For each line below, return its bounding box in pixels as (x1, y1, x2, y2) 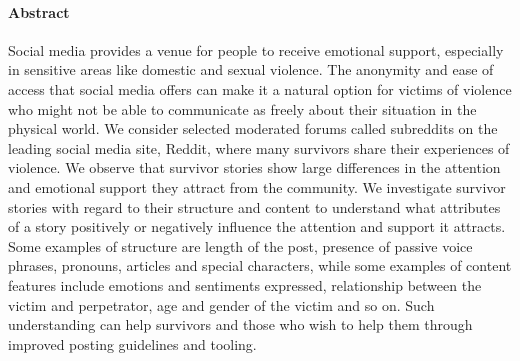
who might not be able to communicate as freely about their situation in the (8, 98, 477, 119)
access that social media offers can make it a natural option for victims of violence (8, 78, 512, 99)
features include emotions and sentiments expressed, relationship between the (8, 274, 482, 295)
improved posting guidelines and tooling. (8, 333, 257, 354)
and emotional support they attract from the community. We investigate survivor (8, 176, 506, 197)
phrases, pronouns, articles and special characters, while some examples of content (8, 255, 512, 276)
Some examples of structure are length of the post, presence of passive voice (8, 235, 473, 256)
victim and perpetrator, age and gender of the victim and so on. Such (8, 294, 435, 315)
